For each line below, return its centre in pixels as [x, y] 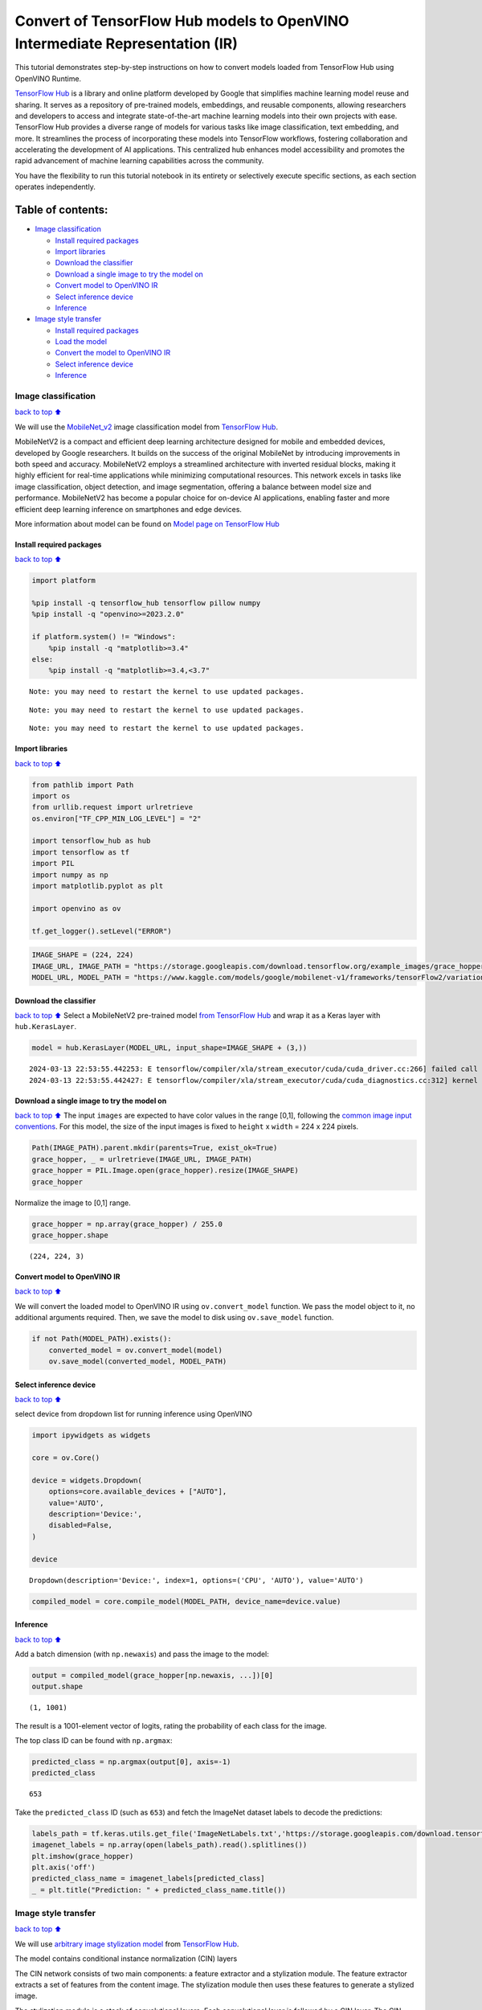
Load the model [81, 342]
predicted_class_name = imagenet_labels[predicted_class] [148, 1879]
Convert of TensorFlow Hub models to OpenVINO [182, 21]
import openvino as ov [76, 908]
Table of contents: [61, 210]
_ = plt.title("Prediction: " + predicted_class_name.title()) [159, 1890]
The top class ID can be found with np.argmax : [94, 1741]
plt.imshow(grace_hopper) [83, 1856]
